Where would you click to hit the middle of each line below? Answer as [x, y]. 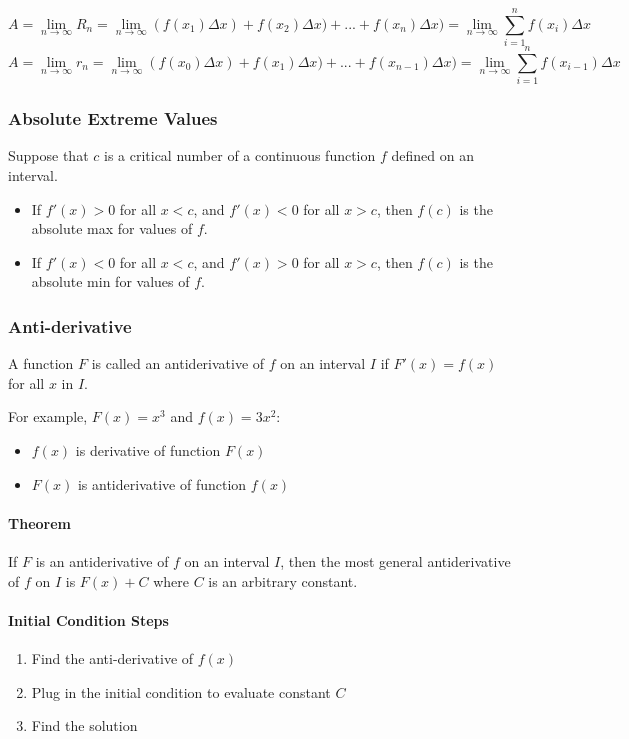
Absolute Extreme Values [113, 118]
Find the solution [84, 725]
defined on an [432, 155]
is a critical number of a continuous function [239, 155]
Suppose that [48, 155]
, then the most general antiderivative [395, 561]
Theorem [39, 522]
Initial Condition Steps [88, 619]
